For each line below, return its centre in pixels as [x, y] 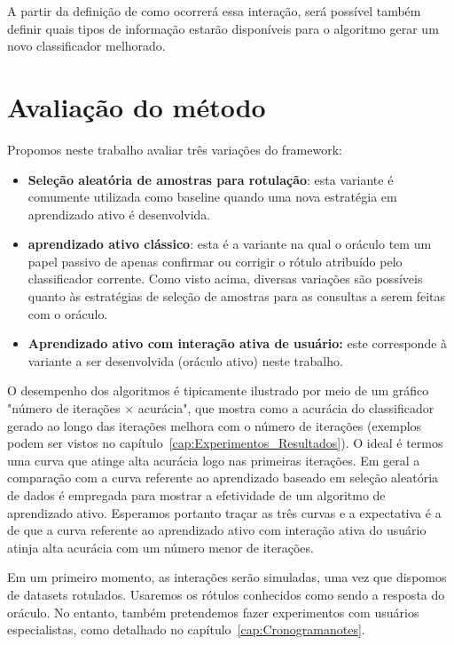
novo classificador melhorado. [86, 46]
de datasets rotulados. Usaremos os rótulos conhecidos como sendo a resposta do [226, 594]
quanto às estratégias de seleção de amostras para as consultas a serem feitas [237, 296]
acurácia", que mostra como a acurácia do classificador [286, 408]
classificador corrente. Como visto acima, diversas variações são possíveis [225, 279]
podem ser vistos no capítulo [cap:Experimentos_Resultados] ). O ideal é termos [225, 443]
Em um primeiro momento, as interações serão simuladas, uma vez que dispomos [227, 577]
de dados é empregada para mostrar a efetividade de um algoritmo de [196, 495]
